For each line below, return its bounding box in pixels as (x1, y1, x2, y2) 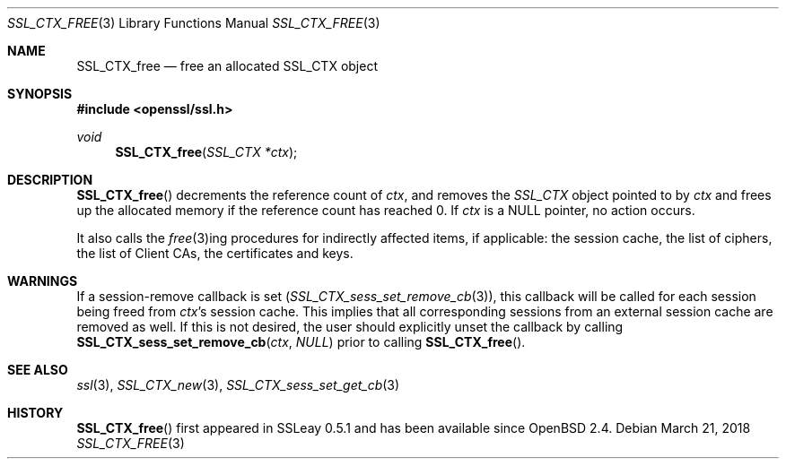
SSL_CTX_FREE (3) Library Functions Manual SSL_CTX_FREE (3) (7, 15, 380, 30)
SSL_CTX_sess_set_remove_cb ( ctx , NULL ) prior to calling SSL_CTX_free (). (76, 334, 526, 349)
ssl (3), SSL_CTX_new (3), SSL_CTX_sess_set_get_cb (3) (76, 377, 400, 393)
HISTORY (7, 405, 64, 420)
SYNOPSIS (7, 86, 73, 101)
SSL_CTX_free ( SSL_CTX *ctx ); (115, 144, 298, 160)
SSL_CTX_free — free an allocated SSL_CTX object (76, 58, 378, 73)
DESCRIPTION (7, 172, 93, 187)
